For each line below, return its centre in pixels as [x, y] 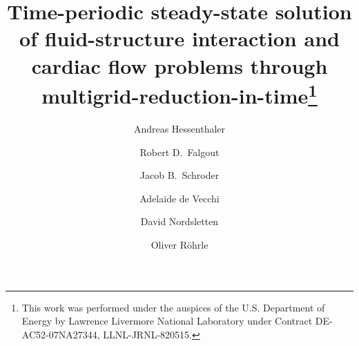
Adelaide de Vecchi [179, 198]
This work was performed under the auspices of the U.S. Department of [173, 307]
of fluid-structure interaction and [179, 38]
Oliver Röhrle [179, 244]
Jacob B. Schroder [179, 175]
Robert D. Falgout [179, 152]
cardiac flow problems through [179, 65]
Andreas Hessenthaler [179, 129]
